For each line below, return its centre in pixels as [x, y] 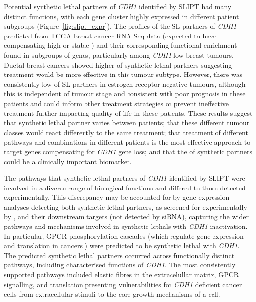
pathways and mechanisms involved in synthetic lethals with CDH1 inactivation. [126, 226]
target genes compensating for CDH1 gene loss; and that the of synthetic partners [128, 151]
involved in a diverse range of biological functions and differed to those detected [125, 187]
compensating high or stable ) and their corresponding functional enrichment [121, 45]
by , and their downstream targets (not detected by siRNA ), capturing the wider [126, 216]
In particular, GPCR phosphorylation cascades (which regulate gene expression [124, 236]
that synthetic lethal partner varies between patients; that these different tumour [127, 123]
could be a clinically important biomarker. [68, 161]
